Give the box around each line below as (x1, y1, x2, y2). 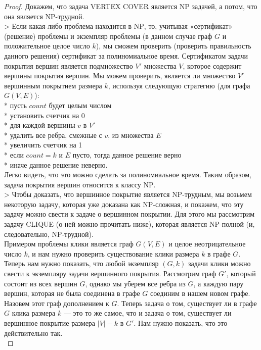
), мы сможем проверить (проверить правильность (96, 40, 251, 51)
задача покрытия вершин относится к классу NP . (4, 179, 156, 189)
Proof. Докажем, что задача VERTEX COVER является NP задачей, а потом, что (4, 1, 257, 11)
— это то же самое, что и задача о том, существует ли (63, 308, 232, 318)
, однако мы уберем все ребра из (85, 278, 186, 288)
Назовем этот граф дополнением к (4, 297, 109, 308)
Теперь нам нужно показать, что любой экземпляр (4, 258, 159, 269)
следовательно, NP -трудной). (4, 228, 94, 239)
